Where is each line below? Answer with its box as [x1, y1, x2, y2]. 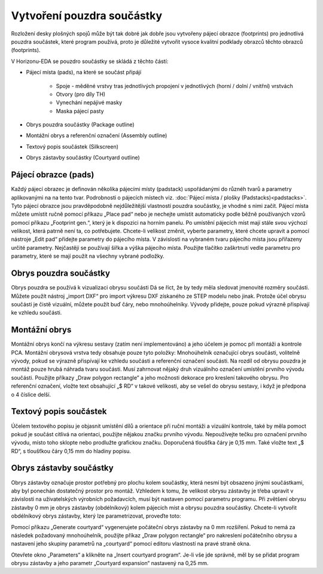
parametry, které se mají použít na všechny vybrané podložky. [11, 252, 164, 260]
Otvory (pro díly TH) [56, 90, 106, 98]
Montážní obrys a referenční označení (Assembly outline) [26, 132, 167, 139]
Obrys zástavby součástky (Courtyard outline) [26, 154, 140, 161]
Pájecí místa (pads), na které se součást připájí [26, 69, 142, 76]
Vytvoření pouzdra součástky [11, 9, 163, 22]
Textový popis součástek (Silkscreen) [26, 143, 119, 150]
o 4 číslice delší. [11, 391, 51, 398]
